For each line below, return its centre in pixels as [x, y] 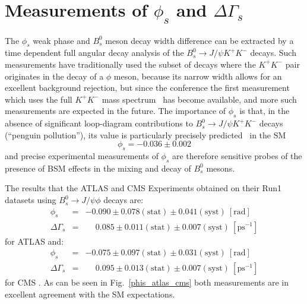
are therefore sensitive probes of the [237, 156]
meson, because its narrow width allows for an [198, 76]
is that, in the [265, 111]
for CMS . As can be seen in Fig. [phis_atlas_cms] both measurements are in [147, 282]
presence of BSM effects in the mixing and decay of [98, 168]
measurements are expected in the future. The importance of [115, 111]
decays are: [124, 200]
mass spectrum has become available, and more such [199, 99]
